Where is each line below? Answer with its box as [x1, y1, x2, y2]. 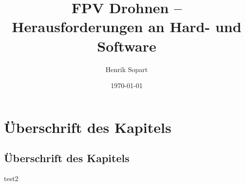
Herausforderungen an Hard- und [12, 17, 242, 37]
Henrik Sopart [105, 64, 148, 74]
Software [97, 36, 156, 55]
